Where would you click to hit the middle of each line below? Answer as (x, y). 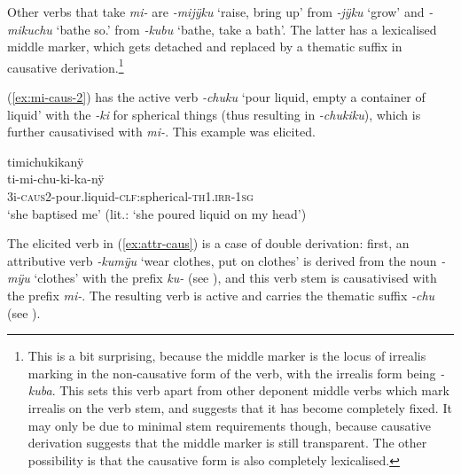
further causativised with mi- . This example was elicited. (161, 132)
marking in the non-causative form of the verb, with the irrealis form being (232, 373)
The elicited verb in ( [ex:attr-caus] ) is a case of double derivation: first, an (208, 243)
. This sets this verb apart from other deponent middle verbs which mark (250, 390)
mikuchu (30, 29)
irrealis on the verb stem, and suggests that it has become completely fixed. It (240, 407)
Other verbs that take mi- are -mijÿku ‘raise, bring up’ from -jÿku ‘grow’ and (216, 12)
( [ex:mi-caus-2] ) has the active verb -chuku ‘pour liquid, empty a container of (216, 97)
